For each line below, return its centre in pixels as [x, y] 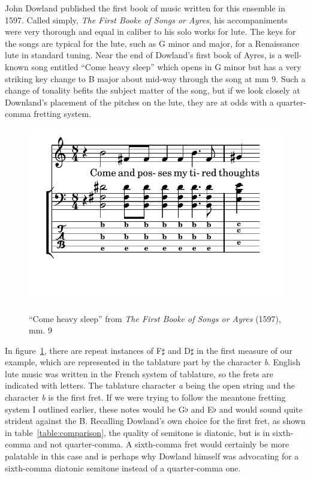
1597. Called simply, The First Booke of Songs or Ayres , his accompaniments [147, 19]
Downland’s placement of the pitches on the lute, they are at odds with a [139, 102]
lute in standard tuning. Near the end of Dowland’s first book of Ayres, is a [144, 55]
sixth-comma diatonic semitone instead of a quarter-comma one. [123, 468]
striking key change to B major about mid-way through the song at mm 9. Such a [155, 78]
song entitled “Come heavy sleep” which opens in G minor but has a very [166, 66]
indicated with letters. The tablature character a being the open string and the [150, 385]
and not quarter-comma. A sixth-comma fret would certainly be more [161, 444]
